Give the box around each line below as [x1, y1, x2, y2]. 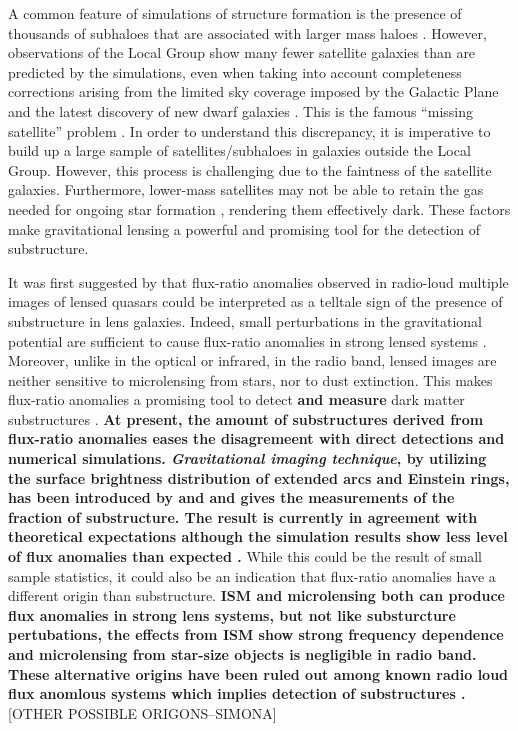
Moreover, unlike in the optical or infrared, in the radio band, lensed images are [8, 350, 497, 371]
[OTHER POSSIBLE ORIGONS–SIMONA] [8, 702, 277, 723]
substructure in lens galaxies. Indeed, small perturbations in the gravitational [8, 310, 482, 331]
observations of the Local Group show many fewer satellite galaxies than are [8, 42, 476, 63]
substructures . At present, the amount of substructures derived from [8, 408, 484, 429]
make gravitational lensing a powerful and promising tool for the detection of [8, 218, 481, 239]
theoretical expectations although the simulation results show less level [8, 526, 508, 547]
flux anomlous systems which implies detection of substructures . [8, 683, 466, 704]
